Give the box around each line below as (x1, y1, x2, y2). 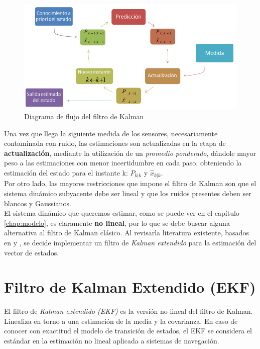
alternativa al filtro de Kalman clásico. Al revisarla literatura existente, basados (4, 227, 249, 238)
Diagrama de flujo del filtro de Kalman (24, 111, 144, 121)
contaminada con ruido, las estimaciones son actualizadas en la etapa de (4, 138, 226, 148)
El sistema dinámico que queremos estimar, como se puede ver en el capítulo (4, 208, 239, 218)
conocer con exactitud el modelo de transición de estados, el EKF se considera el (4, 325, 252, 336)
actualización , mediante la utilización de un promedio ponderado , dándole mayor (4, 147, 256, 158)
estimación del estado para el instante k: (4, 167, 128, 178)
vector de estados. (4, 247, 59, 257)
